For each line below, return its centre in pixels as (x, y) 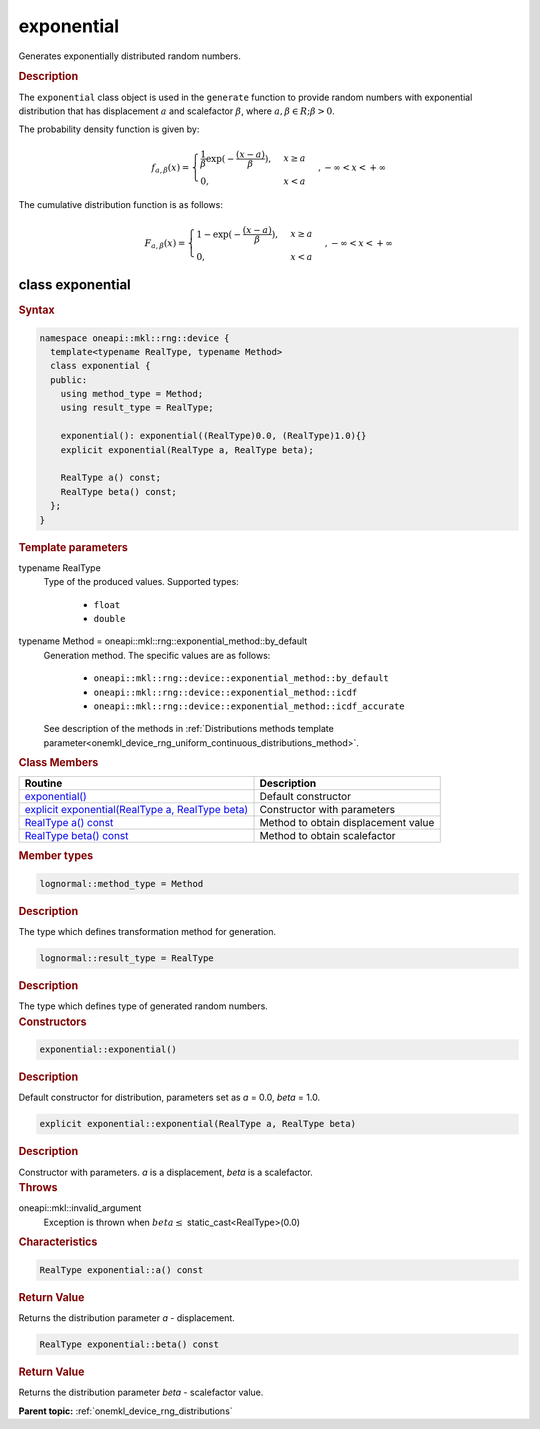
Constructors (52, 1022)
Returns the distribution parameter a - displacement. (126, 1317)
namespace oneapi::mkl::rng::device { (134, 338)
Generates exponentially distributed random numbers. (130, 56)
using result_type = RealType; (137, 408)
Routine (43, 783)
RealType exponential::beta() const (129, 1344)
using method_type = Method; (132, 394)
